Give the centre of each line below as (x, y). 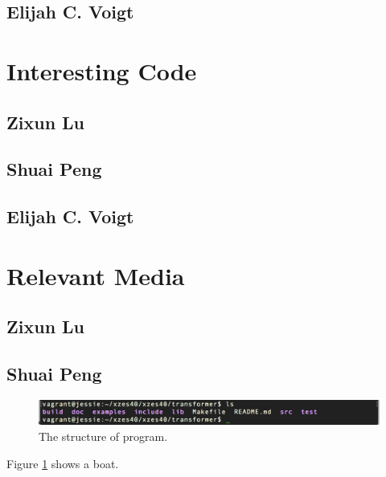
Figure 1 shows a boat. (63, 463)
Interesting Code (102, 70)
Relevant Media (96, 275)
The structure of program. (103, 436)
